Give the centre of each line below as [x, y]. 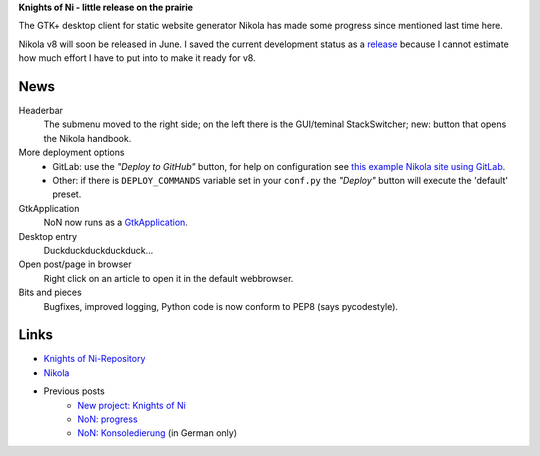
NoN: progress [108, 419]
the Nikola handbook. [87, 138]
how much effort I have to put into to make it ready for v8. [137, 58]
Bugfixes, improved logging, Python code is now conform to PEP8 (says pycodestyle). [221, 306]
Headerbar [41, 111]
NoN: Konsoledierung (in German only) [157, 433]
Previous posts [74, 391]
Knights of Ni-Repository [94, 359]
